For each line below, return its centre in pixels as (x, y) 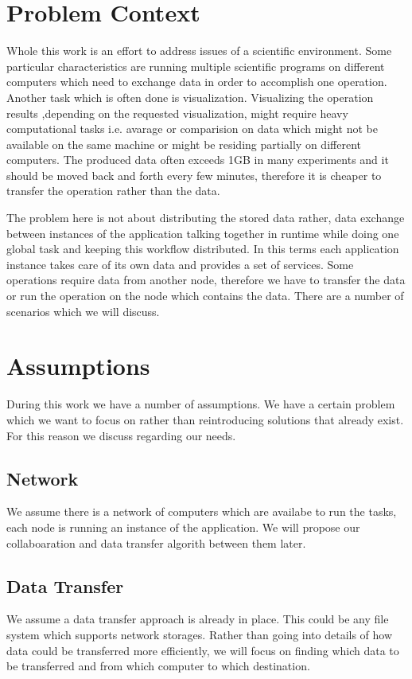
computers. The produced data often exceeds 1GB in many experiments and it (198, 160)
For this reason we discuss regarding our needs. (121, 435)
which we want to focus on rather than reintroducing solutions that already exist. (205, 419)
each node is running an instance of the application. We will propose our (183, 527)
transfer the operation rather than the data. (113, 191)
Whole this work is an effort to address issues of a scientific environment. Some (199, 51)
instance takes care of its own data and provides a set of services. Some (180, 264)
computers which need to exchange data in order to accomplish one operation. (197, 82)
